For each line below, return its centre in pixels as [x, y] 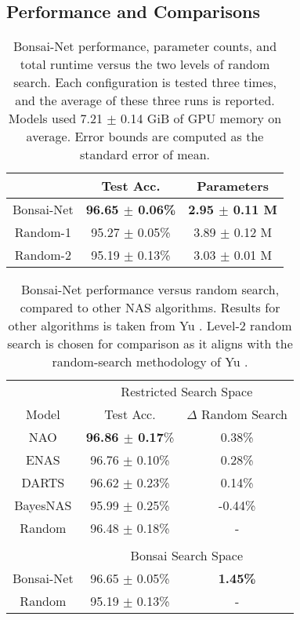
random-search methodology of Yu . [150, 362]
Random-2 [43, 255]
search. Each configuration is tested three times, [145, 82]
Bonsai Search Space [187, 556]
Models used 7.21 [55, 119]
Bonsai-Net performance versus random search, [150, 290]
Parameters [233, 186]
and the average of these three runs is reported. [145, 100]
